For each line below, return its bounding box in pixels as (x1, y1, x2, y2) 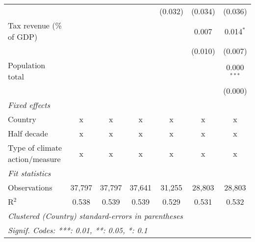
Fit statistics (8, 167, 51, 179)
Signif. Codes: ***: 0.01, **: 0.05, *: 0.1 (8, 224, 148, 236)
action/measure (8, 153, 61, 164)
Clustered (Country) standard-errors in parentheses (8, 210, 183, 221)
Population (8, 59, 46, 71)
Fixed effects (8, 99, 51, 110)
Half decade (8, 128, 48, 139)
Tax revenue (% (8, 20, 62, 31)
